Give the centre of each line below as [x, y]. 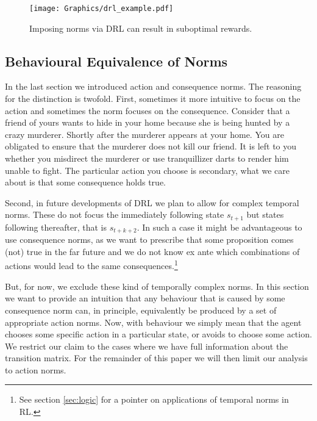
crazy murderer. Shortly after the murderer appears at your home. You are [144, 134]
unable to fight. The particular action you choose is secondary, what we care [148, 170]
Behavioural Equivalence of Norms [116, 61]
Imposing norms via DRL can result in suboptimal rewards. [141, 28]
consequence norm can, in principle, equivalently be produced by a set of [141, 310]
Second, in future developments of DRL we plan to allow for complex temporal [152, 202]
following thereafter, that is [56, 227]
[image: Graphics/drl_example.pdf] [102, 9]
